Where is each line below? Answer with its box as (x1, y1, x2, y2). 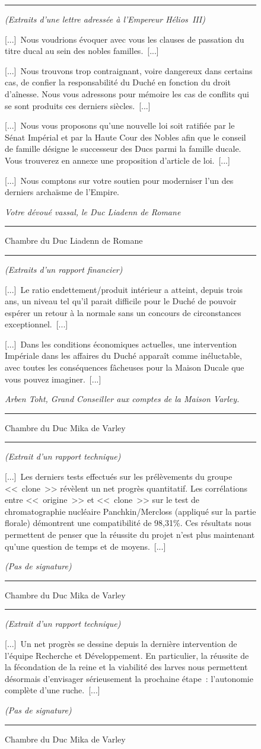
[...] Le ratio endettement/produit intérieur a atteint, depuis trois (5, 283, 243, 295)
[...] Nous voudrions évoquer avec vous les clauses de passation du (5, 33, 244, 45)
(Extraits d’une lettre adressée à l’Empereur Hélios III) (5, 13, 205, 25)
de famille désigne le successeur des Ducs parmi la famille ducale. (5, 142, 241, 155)
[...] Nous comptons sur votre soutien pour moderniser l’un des (5, 174, 234, 186)
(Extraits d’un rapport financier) (5, 263, 123, 275)
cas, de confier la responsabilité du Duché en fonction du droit (5, 76, 231, 88)
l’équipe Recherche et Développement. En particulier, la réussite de (5, 649, 249, 661)
